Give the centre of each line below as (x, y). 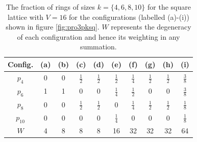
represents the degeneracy (151, 27)
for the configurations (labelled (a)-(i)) (129, 17)
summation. (98, 47)
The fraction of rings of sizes (51, 7)
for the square (169, 7)
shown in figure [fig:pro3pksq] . (53, 27)
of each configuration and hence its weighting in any (98, 36)
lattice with (25, 17)
